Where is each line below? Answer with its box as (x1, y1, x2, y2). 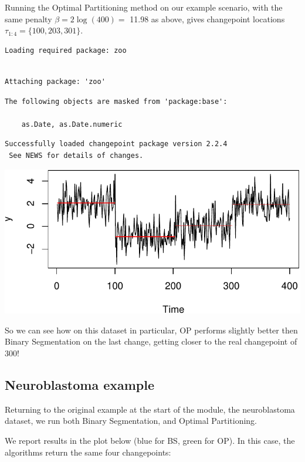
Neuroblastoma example (5, 375, 155, 393)
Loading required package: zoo (5, 46, 127, 55)
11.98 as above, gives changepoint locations (130, 12, 285, 25)
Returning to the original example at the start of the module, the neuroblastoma (5, 403, 295, 415)
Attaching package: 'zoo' (5, 77, 106, 86)
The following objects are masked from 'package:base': (5, 97, 228, 106)
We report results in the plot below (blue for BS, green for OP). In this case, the (5, 434, 295, 446)
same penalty (5, 12, 52, 25)
